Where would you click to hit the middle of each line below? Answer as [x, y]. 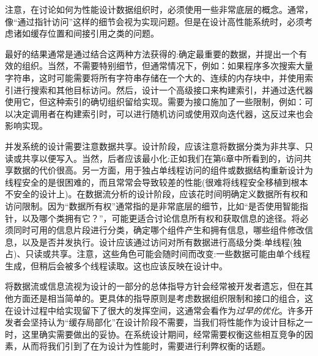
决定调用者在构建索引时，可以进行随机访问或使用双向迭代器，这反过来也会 [163, 113]
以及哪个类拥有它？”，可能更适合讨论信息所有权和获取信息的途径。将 [161, 218]
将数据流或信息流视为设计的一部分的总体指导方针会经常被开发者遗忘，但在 [155, 286]
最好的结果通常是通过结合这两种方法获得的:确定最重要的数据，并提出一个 [152, 53]
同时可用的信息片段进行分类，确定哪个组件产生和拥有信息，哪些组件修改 [159, 230]
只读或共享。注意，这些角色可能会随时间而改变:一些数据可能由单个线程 [168, 254]
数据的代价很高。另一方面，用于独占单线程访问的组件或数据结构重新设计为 [163, 170]
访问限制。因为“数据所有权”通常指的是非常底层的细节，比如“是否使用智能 [152, 205]
